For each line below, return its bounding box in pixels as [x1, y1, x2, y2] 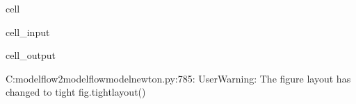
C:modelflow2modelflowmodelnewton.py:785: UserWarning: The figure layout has [6, 71, 351, 85]
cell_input [6, 24, 50, 39]
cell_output [6, 48, 56, 62]
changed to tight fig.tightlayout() [6, 85, 146, 99]
